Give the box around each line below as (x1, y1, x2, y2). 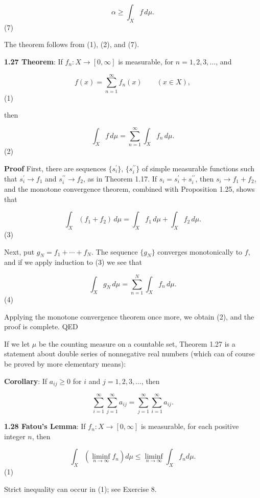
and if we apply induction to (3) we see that (4, 257, 142, 267)
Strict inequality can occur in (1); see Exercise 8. (4, 483, 157, 494)
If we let (4, 338, 30, 349)
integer (4, 431, 26, 441)
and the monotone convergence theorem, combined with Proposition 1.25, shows (4, 183, 255, 194)
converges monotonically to (157, 246, 243, 257)
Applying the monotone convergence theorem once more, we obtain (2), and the (4, 311, 254, 322)
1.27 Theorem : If (4, 56, 63, 66)
